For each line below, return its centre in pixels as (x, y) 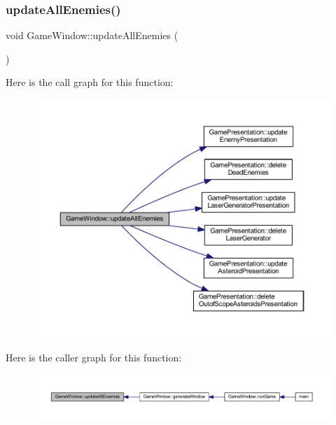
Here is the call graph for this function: (90, 82)
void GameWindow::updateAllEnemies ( (92, 35)
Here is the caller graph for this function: (94, 358)
